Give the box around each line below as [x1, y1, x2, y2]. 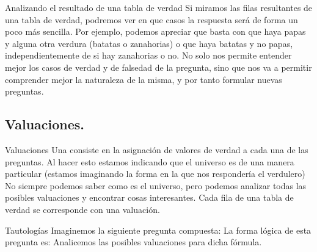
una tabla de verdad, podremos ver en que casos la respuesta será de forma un [5, 13, 298, 26]
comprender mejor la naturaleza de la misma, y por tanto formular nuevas [5, 73, 282, 85]
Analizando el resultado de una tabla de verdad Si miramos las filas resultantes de [5, 1, 313, 13]
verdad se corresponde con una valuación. [5, 203, 160, 215]
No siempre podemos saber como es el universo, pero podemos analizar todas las [5, 179, 307, 192]
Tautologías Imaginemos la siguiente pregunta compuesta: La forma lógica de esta [5, 223, 312, 236]
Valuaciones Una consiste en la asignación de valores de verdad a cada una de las [5, 143, 308, 156]
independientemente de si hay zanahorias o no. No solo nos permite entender [5, 49, 292, 62]
